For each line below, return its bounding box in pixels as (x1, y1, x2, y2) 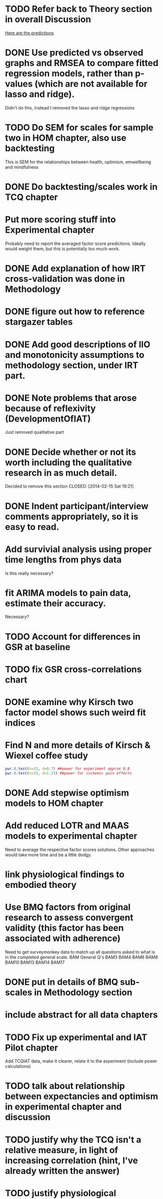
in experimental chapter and (5, 1101, 122, 1112)
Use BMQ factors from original (5, 902, 131, 913)
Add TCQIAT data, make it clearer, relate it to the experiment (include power (5, 1058, 158, 1064)
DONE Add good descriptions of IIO (5, 339, 150, 350)
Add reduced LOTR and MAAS (5, 820, 129, 831)
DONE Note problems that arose (5, 392, 137, 403)
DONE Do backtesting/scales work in (5, 181, 158, 192)
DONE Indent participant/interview (5, 500, 149, 511)
